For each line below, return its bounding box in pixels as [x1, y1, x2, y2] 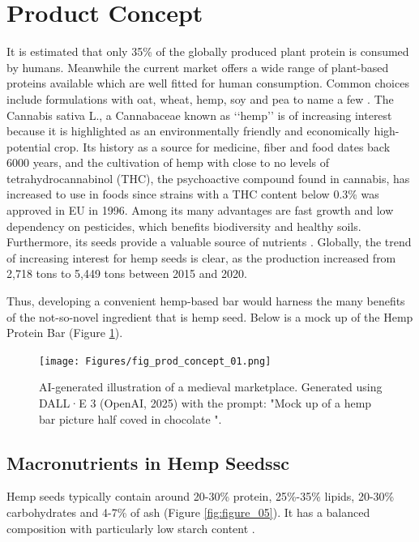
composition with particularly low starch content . [6, 519, 255, 536]
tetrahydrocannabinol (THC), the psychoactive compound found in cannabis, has [6, 169, 410, 186]
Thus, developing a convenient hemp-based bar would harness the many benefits [6, 292, 405, 309]
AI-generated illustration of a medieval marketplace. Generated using [39, 378, 383, 395]
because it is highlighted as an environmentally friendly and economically [6, 122, 370, 139]
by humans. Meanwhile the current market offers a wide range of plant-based [6, 58, 389, 75]
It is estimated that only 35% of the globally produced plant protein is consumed [6, 43, 409, 60]
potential [6, 138, 51, 155]
